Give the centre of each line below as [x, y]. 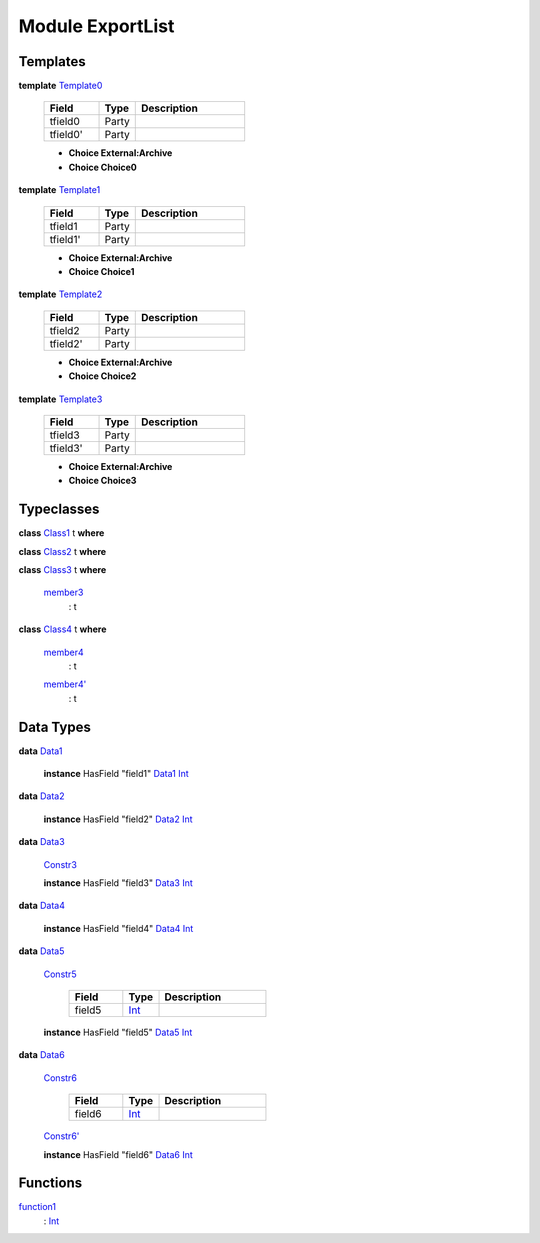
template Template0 [60, 86]
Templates [52, 61]
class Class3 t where [62, 570]
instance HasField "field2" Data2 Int [118, 819]
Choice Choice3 [102, 481]
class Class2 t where [62, 551]
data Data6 [41, 1055]
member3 [63, 592]
